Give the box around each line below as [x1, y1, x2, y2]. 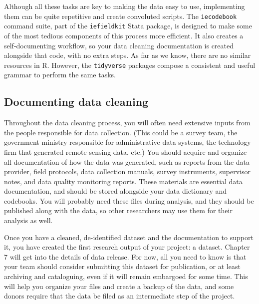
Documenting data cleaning [4, 94, 149, 109]
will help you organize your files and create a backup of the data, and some [4, 281, 234, 291]
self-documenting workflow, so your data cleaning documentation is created [4, 40, 234, 50]
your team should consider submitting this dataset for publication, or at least [4, 261, 241, 272]
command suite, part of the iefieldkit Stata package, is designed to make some [4, 20, 252, 31]
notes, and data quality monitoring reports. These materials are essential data [4, 176, 243, 186]
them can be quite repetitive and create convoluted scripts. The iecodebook [4, 10, 237, 21]
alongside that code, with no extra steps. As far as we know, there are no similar [4, 50, 251, 60]
